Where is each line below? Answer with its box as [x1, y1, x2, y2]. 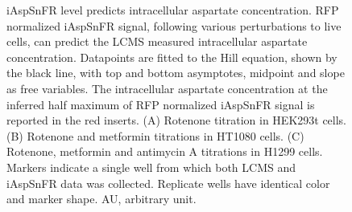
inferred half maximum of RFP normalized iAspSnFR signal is [6, 96, 315, 112]
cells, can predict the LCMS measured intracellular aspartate [6, 33, 308, 50]
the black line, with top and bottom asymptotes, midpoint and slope [6, 64, 345, 81]
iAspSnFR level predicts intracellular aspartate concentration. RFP [6, 2, 339, 18]
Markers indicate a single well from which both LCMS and [6, 158, 296, 175]
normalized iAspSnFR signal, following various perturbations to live [6, 17, 342, 34]
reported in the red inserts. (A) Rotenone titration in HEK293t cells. [6, 112, 347, 128]
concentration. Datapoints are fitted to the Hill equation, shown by [6, 48, 338, 65]
